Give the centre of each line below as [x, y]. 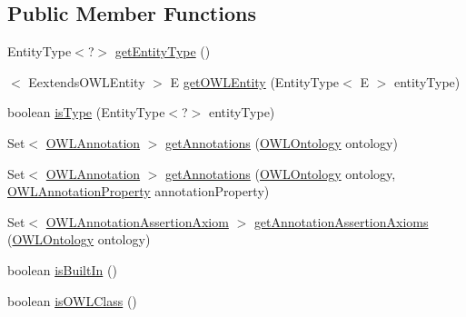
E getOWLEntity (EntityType [255, 81]
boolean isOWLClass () [72, 300]
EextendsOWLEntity [87, 81]
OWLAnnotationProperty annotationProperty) [139, 191]
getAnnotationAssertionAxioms [341, 221]
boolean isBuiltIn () [62, 269]
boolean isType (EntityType [86, 112]
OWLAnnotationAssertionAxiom [137, 221]
